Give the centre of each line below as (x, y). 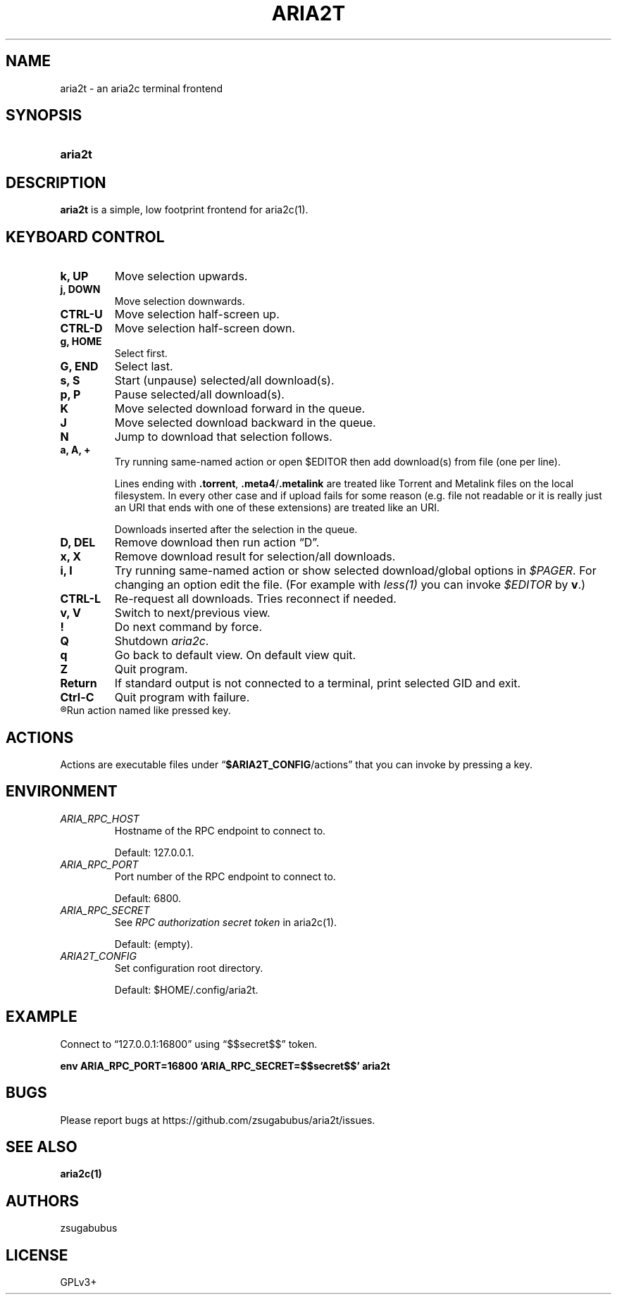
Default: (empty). (154, 944)
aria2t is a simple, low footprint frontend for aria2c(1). (184, 210)
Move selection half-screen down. (205, 329)
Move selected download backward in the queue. (245, 423)
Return (79, 683)
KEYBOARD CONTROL (85, 237)
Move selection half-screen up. (197, 314)
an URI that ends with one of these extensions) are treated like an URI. (277, 508)
